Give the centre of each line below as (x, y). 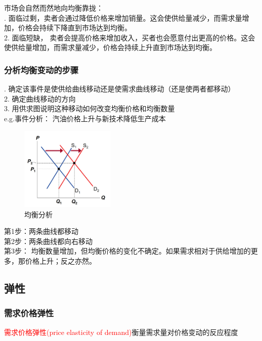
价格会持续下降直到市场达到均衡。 (75, 28)
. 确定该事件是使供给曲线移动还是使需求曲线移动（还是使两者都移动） (120, 89)
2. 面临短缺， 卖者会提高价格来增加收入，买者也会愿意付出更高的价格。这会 (130, 37)
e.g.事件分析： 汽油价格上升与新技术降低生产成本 (85, 118)
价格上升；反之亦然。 (60, 261)
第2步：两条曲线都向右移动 (48, 241)
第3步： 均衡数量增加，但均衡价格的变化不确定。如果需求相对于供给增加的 (127, 251)
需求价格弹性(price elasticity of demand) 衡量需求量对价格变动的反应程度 (121, 332)
